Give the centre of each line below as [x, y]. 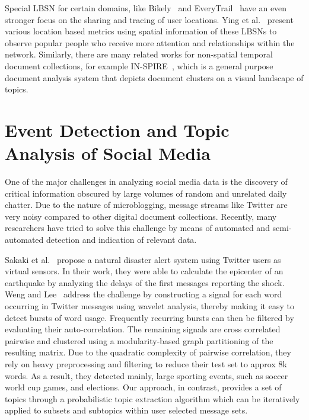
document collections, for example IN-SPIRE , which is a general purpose [139, 65]
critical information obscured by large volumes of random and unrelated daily [146, 193]
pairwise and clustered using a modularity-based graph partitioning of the [139, 340]
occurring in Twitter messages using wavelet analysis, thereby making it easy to [149, 306]
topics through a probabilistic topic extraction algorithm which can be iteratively [152, 398]
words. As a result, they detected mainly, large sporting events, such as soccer [146, 375]
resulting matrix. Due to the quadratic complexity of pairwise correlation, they [148, 352]
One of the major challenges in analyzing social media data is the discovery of [146, 182]
